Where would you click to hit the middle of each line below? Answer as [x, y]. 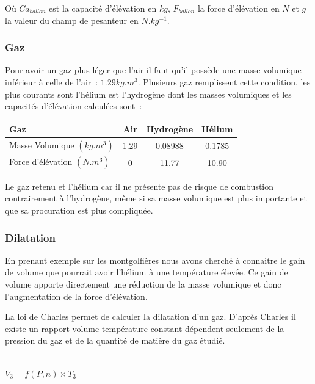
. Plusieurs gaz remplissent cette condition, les [224, 82]
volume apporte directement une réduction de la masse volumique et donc [143, 284]
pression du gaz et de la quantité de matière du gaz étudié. [115, 340]
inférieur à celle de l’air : [52, 82]
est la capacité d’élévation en [103, 8]
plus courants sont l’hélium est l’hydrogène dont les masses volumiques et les [148, 94]
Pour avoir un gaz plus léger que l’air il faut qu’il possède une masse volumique [153, 70]
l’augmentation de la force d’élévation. [76, 296]
